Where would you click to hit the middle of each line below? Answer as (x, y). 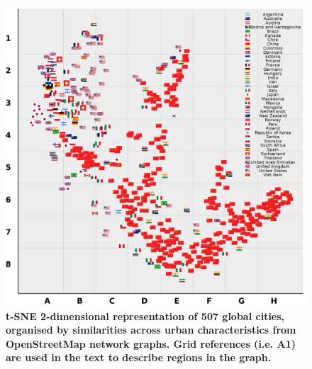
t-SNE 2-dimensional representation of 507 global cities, (145, 316)
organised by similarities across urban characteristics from (151, 330)
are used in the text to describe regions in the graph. (139, 357)
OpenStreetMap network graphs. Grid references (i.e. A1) (151, 343)
